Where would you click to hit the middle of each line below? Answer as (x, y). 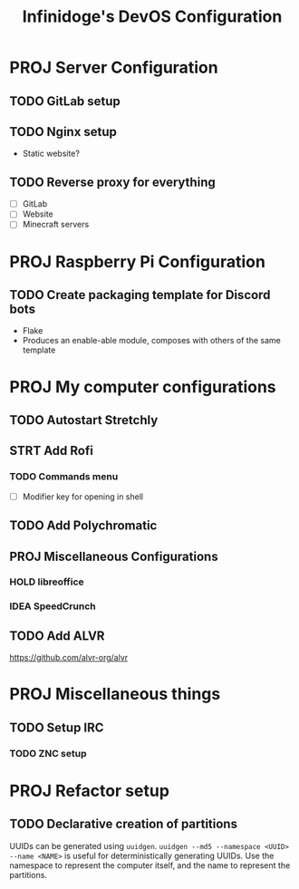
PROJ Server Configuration (114, 68)
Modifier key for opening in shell (82, 497)
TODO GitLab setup (65, 101)
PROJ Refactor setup (90, 791)
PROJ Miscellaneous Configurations (114, 556)
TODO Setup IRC (57, 727)
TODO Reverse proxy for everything (112, 182)
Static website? (51, 154)
